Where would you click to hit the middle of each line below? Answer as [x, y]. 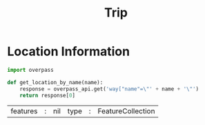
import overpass [30, 70]
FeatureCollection [126, 111]
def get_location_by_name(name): [55, 82]
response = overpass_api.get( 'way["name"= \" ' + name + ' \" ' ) [109, 89]
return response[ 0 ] [48, 95]
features [24, 111]
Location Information [68, 51]
